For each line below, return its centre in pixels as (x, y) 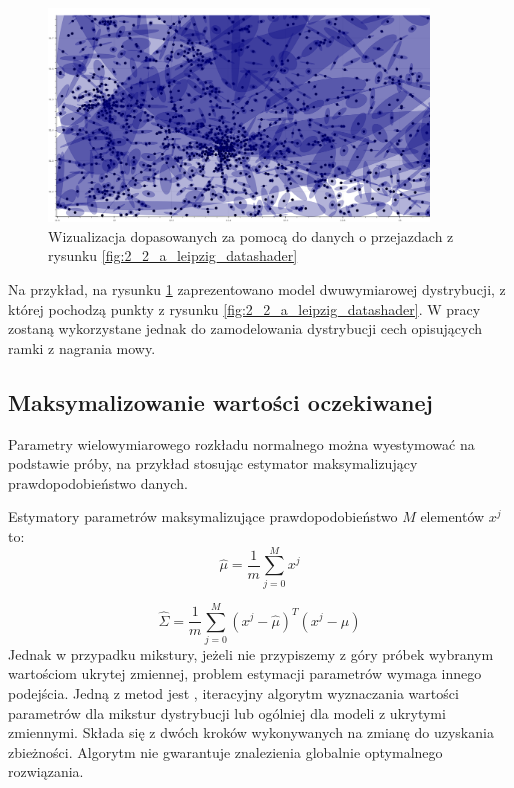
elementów (452, 516)
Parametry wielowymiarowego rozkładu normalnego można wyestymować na (241, 443)
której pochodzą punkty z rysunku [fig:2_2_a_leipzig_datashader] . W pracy (244, 308)
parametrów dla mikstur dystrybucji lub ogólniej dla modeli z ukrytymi (227, 712)
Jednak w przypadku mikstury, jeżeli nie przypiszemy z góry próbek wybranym (251, 653)
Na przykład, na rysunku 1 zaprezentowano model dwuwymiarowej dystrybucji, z (257, 289)
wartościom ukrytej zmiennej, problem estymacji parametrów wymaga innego (245, 673)
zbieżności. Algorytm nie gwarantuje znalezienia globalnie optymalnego (225, 751)
